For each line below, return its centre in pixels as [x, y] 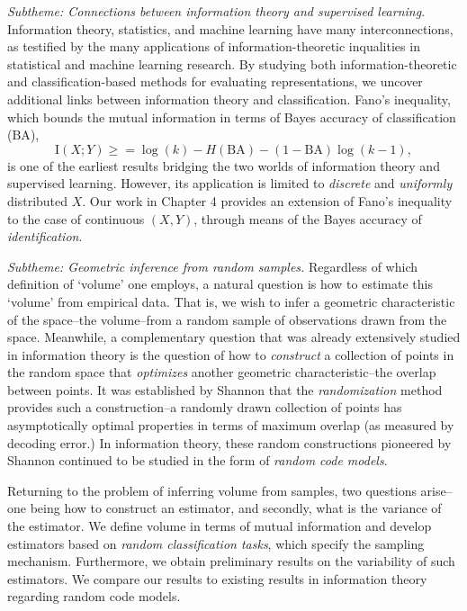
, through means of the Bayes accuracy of [308, 218]
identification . [45, 236]
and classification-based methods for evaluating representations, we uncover [215, 81]
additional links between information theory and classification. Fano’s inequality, [229, 99]
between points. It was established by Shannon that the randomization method [225, 389]
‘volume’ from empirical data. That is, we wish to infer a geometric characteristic [231, 301]
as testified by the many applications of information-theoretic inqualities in [214, 46]
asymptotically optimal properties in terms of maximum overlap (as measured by [231, 425]
